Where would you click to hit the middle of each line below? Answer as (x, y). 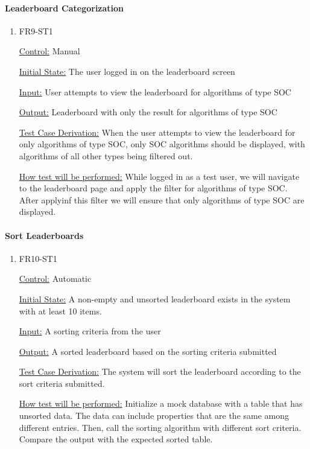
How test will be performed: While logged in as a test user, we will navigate (159, 176)
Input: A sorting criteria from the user (90, 331)
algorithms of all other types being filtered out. (106, 155)
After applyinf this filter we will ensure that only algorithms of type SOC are (162, 199)
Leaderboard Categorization (65, 8)
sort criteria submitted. (62, 383)
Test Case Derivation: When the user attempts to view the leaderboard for (157, 132)
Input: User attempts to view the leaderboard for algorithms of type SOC (155, 91)
